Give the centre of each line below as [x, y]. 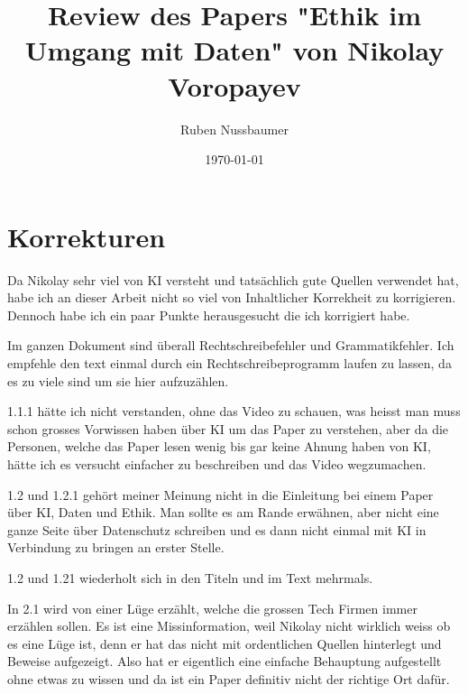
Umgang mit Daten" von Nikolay [234, 50]
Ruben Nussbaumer [234, 129]
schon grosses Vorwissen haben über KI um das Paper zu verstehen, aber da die [228, 428]
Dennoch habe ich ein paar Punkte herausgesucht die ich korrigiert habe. [209, 315]
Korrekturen [87, 236]
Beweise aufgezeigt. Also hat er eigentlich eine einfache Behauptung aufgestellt [225, 661]
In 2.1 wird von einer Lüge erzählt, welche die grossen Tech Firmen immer [212, 608]
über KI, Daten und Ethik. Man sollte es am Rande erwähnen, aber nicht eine [223, 512]
